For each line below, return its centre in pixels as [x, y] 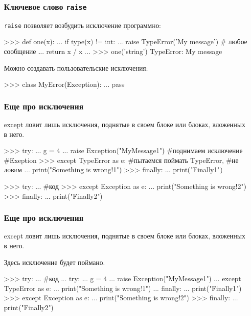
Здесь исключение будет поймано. [55, 262]
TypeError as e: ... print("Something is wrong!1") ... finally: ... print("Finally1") [123, 288]
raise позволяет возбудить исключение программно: [82, 25]
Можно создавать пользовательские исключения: [76, 67]
